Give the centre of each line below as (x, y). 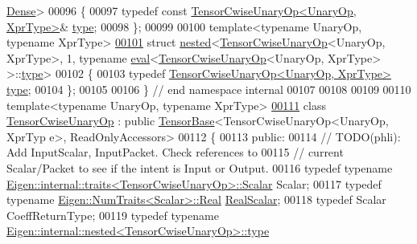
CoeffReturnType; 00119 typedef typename (113, 215)
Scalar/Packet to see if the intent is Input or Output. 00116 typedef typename (200, 167)
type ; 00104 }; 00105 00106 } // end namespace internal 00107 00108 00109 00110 (209, 89)
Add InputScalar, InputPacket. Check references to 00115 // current (175, 152)
